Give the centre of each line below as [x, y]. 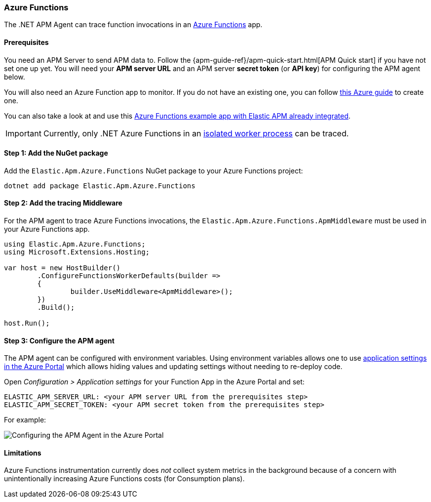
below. [15, 77]
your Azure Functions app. [47, 229]
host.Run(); [27, 323]
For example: [25, 420]
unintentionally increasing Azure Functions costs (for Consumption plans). [124, 479]
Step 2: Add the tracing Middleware [63, 203]
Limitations [23, 453]
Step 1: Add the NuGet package [56, 153]
